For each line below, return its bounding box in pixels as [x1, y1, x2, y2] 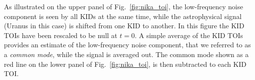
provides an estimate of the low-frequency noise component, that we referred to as [4, 40, 251, 50]
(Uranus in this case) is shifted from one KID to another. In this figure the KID [4, 20, 245, 31]
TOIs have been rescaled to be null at [4, 30, 117, 40]
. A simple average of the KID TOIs [135, 30, 243, 40]
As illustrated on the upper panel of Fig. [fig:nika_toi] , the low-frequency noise [4, 1, 243, 11]
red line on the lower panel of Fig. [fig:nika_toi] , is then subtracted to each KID [4, 59, 247, 69]
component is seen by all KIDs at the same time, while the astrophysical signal [4, 11, 242, 21]
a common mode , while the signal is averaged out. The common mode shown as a [4, 49, 249, 59]
